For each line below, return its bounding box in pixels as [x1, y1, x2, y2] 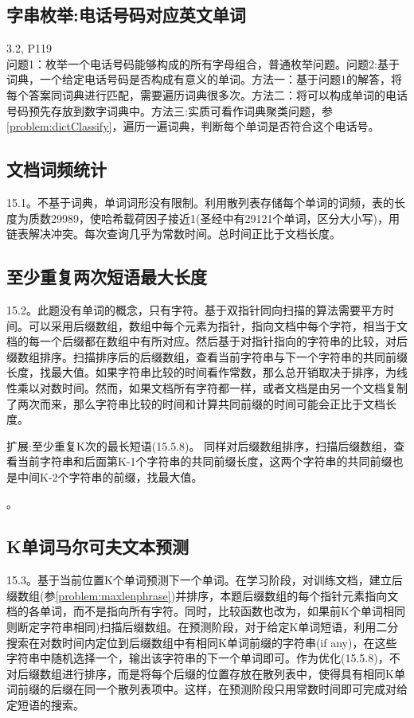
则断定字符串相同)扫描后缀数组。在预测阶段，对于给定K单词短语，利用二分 [6, 618, 399, 635]
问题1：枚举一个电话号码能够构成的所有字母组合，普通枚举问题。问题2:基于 [6, 55, 400, 72]
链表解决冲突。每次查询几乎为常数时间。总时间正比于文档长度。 [6, 225, 341, 242]
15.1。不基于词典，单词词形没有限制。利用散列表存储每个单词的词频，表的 [6, 193, 394, 210]
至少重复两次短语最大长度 [6, 264, 207, 289]
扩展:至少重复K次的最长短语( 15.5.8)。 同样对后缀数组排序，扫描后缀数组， [6, 437, 394, 454]
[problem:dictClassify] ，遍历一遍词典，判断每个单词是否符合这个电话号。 [6, 118, 380, 135]
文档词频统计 [6, 157, 107, 181]
